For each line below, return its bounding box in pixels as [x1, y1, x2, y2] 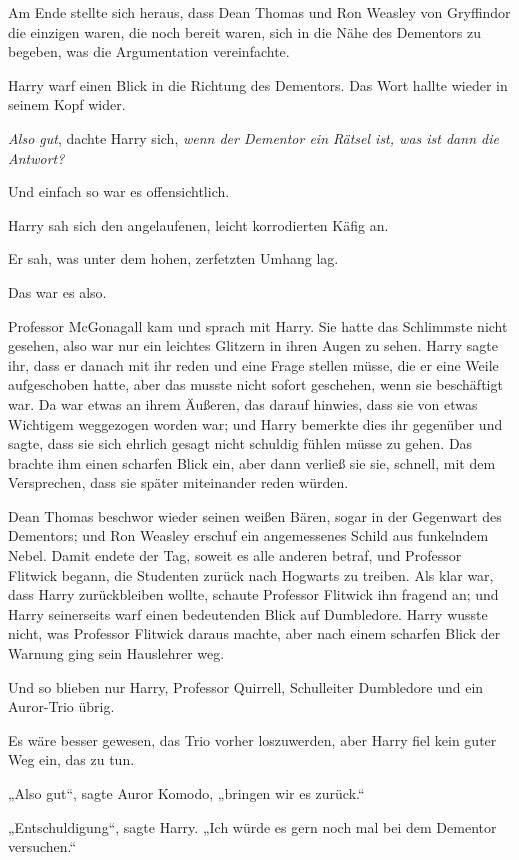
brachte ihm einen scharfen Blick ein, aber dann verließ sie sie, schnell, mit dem [8, 452, 496, 473]
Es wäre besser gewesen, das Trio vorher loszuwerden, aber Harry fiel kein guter [8, 729, 497, 750]
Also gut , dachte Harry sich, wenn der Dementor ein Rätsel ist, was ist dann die [8, 127, 499, 148]
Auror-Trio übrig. [8, 696, 115, 717]
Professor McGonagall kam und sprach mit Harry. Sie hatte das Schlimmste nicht [8, 315, 508, 336]
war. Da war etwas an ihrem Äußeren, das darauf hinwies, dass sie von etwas [8, 393, 478, 414]
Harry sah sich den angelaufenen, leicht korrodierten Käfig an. [8, 214, 389, 235]
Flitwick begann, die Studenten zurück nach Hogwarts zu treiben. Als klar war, [8, 564, 494, 585]
